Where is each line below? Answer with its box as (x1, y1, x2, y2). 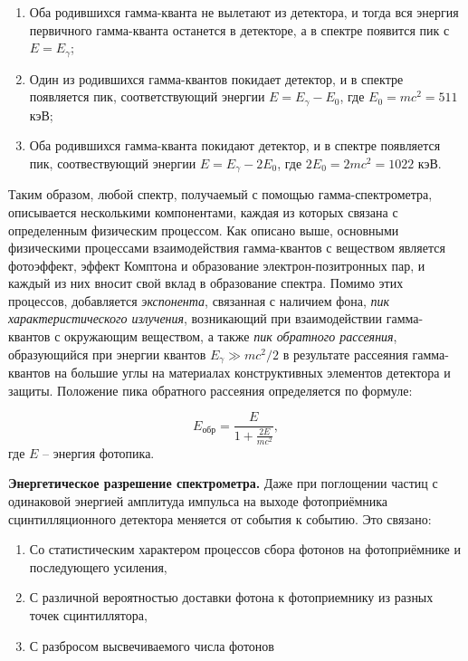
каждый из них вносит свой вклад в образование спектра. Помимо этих (8, 273, 404, 292)
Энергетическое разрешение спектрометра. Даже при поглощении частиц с (8, 474, 438, 493)
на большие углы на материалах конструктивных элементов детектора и (54, 363, 451, 382)
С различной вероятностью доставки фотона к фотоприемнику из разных (29, 588, 434, 607)
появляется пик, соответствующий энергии (29, 87, 265, 106)
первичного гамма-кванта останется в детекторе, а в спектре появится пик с (29, 20, 450, 39)
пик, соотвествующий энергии (29, 153, 196, 172)
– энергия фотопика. (43, 443, 155, 462)
